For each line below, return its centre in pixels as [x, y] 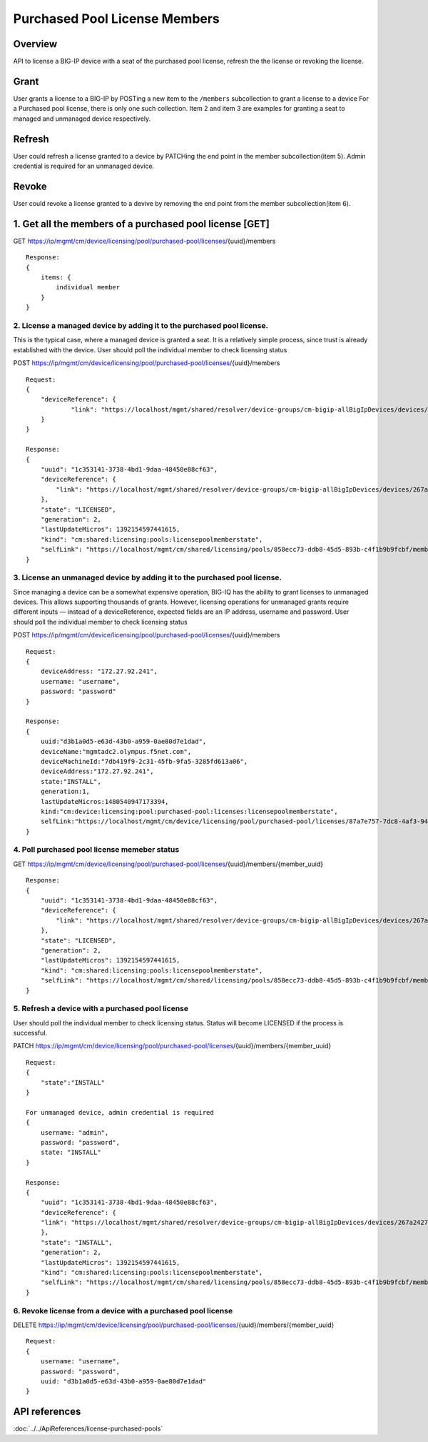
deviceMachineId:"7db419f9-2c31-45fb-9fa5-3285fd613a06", [144, 761]
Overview [35, 44]
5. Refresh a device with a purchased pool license [101, 1009]
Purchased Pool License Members [117, 19]
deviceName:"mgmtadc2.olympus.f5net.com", [116, 751]
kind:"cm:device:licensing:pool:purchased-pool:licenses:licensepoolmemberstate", [189, 811]
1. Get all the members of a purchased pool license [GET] [142, 224]
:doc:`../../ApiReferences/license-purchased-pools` [88, 1428]
